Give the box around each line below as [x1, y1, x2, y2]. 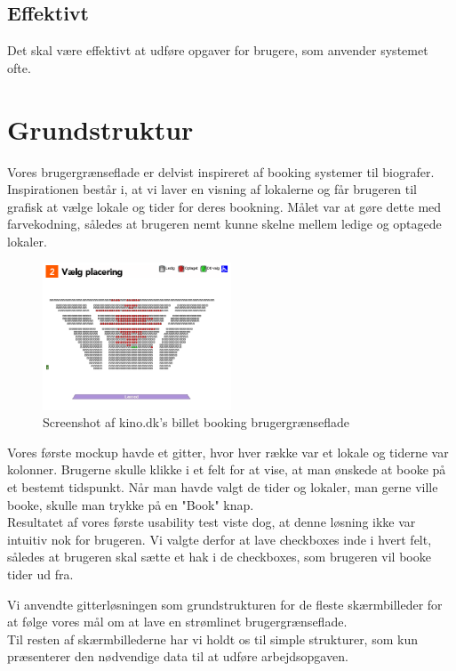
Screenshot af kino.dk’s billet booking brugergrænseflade [43, 413, 350, 432]
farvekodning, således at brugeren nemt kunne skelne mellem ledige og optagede [7, 214, 442, 233]
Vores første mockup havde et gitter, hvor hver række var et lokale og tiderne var [7, 442, 449, 461]
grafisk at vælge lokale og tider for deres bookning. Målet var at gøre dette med [7, 197, 442, 215]
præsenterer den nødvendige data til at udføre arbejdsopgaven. [7, 647, 348, 666]
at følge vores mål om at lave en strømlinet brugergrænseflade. [7, 612, 348, 631]
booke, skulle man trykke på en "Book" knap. [7, 495, 254, 513]
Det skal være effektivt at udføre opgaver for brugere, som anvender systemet [7, 41, 428, 60]
